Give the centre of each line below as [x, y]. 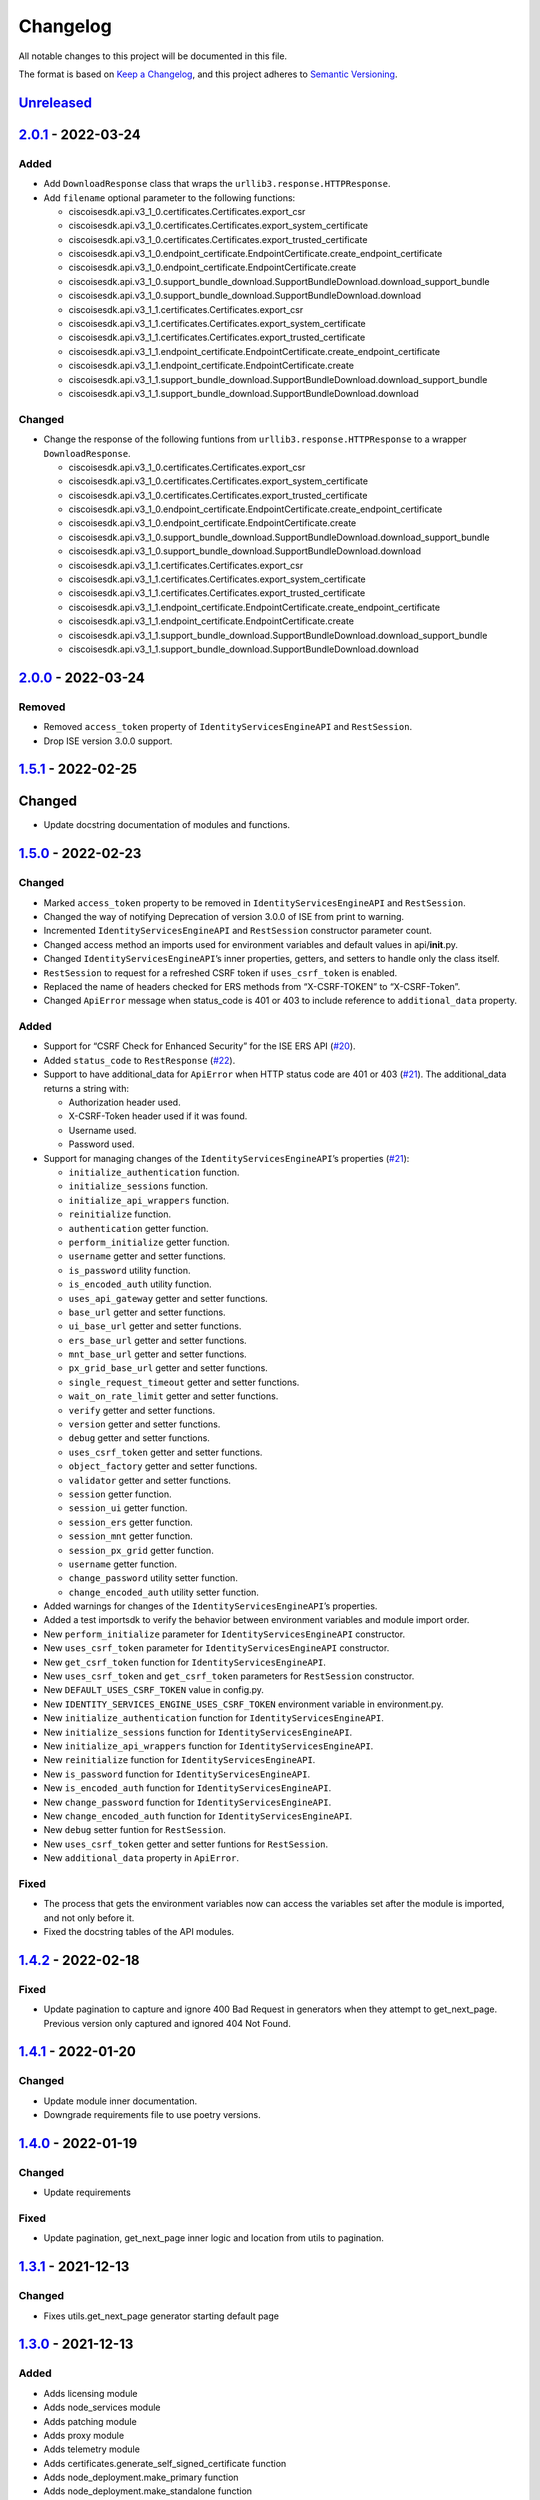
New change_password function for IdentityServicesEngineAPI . [187, 1802]
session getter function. [120, 1494]
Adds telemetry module [91, 2449]
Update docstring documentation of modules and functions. [166, 825]
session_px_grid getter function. [141, 1550]
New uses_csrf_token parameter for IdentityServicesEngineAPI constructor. [216, 1648]
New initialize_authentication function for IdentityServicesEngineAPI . [213, 1718]
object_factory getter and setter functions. [163, 1466]
